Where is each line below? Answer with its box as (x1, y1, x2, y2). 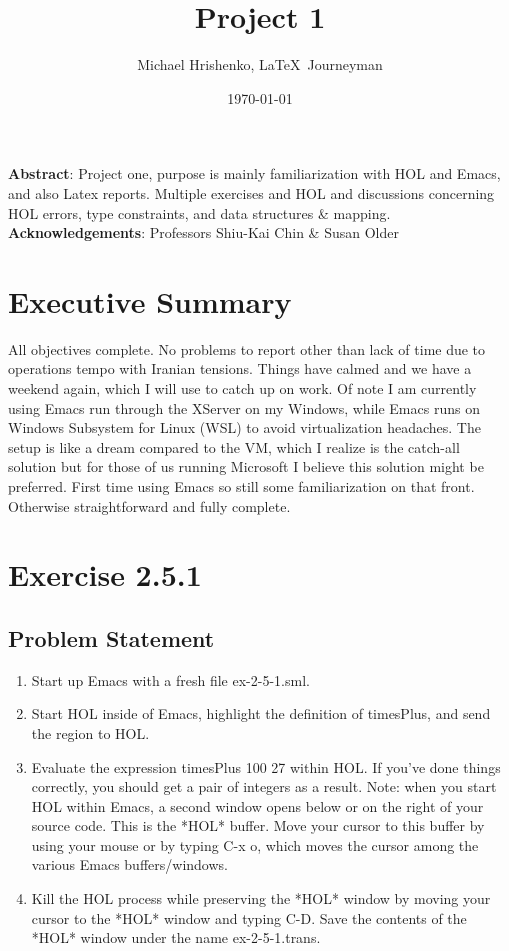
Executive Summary (8, 280, 292, 321)
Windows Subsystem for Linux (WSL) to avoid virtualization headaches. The (8, 417, 481, 438)
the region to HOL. (31, 722, 150, 743)
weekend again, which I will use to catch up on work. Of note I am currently (8, 378, 477, 398)
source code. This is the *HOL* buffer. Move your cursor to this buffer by (31, 815, 485, 836)
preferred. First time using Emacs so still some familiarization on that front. (8, 475, 475, 496)
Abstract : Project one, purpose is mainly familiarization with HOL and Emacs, (8, 163, 501, 184)
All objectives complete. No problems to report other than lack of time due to (8, 338, 486, 359)
